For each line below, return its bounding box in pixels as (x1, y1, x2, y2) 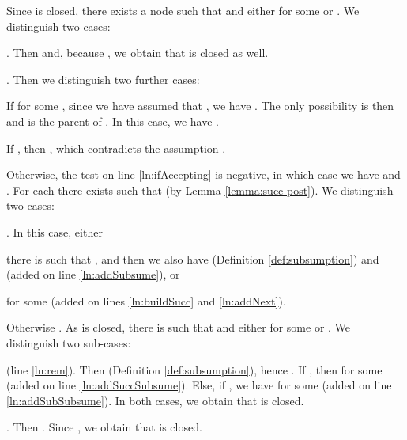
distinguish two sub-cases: (6, 334, 131, 351)
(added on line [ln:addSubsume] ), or (6, 266, 180, 283)
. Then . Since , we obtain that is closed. (6, 419, 202, 435)
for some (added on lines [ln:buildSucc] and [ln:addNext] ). (6, 292, 286, 309)
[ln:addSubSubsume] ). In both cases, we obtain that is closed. (6, 392, 304, 408)
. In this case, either (6, 223, 103, 240)
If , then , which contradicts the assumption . (6, 139, 226, 156)
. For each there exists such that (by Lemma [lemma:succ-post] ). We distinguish (6, 181, 394, 198)
